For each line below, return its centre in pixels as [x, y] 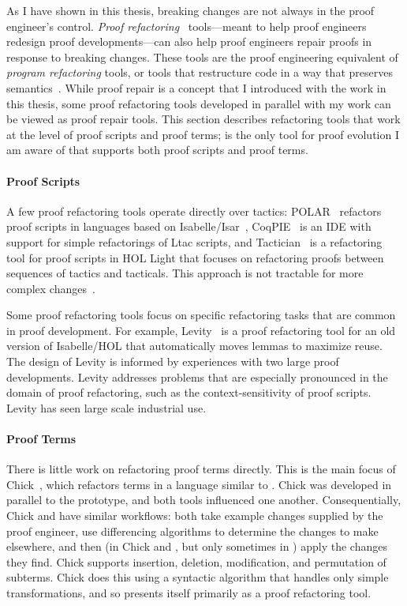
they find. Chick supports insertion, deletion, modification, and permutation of [196, 561]
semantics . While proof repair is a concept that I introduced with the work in [196, 87]
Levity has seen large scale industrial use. [106, 407]
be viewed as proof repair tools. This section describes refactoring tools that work [203, 119]
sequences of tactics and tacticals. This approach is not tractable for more [185, 273]
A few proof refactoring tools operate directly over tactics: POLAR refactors [194, 211]
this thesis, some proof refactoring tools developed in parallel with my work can [199, 103]
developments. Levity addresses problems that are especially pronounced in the [197, 376]
